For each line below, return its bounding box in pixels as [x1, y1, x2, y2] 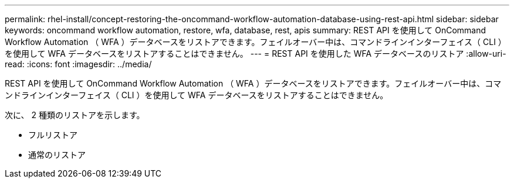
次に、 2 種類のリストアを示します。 [5, 110, 145, 120]
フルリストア [28, 130, 77, 140]
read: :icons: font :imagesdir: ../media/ [5, 59, 152, 69]
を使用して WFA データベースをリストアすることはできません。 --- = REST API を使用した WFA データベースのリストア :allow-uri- [5, 49, 506, 58]
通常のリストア [28, 150, 86, 160]
